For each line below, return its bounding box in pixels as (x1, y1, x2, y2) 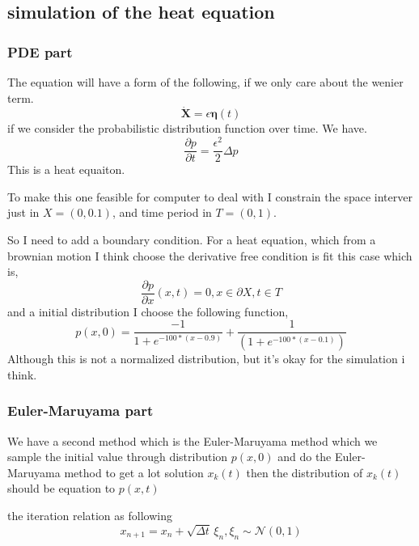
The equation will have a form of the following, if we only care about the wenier (7, 74, 404, 90)
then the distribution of (246, 463, 363, 480)
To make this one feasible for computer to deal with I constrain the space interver (7, 188, 413, 205)
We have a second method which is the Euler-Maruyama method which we (7, 432, 378, 449)
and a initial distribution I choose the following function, (7, 303, 289, 320)
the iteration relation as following (7, 507, 172, 524)
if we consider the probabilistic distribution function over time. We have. (7, 120, 367, 137)
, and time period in (112, 204, 212, 221)
